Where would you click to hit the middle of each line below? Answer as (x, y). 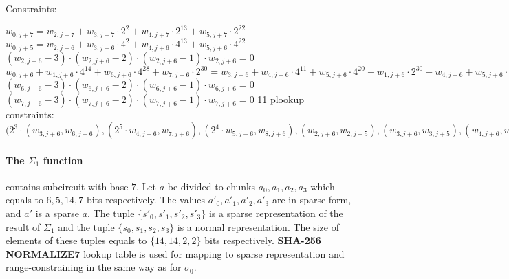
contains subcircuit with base (67, 186)
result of (23, 226)
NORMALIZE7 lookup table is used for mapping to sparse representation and (175, 253)
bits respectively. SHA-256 (263, 240)
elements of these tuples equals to (76, 240)
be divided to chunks (212, 186)
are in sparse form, (312, 200)
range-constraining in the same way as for (94, 267)
